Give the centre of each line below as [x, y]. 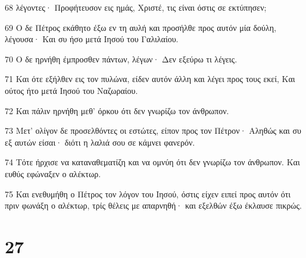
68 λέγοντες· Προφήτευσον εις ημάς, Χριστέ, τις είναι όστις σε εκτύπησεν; [136, 7]
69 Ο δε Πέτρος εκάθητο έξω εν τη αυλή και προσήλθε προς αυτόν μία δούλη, [140, 27]
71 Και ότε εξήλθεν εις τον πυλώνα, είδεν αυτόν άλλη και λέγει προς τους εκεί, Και [150, 79]
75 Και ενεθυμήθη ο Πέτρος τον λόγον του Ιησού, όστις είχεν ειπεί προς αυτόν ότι [148, 193]
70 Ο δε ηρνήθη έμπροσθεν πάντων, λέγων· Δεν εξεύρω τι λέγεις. [121, 59]
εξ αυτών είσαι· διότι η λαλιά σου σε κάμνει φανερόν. [100, 142]
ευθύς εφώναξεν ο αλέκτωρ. [53, 173]
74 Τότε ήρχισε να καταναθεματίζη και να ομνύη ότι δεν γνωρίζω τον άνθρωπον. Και [152, 162]
